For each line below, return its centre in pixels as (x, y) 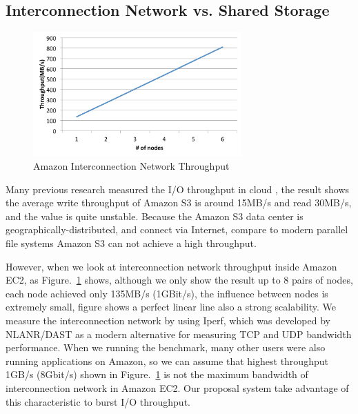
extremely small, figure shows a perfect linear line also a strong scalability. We (171, 307)
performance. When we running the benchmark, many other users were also (166, 347)
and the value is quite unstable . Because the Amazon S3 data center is (155, 216)
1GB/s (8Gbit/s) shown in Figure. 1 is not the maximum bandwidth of (157, 374)
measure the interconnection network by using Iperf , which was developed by (168, 320)
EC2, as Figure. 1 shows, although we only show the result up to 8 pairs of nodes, (179, 280)
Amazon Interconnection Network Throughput (131, 166)
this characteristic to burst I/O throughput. (98, 401)
